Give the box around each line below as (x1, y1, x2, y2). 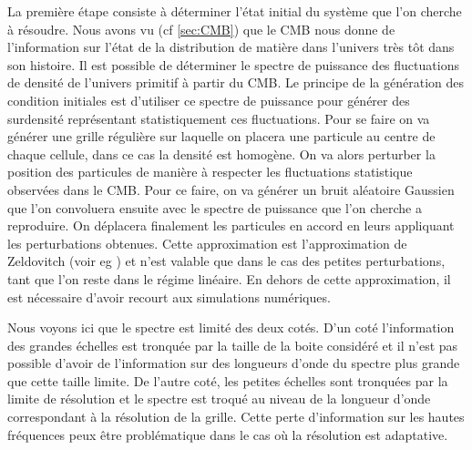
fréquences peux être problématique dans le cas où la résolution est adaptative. (7, 424, 448, 444)
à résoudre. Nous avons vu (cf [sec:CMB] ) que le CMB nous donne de (7, 19, 395, 38)
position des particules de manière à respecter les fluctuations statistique (7, 162, 413, 181)
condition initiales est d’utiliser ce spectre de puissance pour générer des (7, 90, 410, 109)
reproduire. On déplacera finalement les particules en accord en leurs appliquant (7, 216, 455, 235)
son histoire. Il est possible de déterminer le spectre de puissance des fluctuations (7, 55, 459, 74)
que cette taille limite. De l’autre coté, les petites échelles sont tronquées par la (7, 371, 448, 390)
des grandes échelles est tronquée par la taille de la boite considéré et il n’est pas (7, 335, 458, 354)
